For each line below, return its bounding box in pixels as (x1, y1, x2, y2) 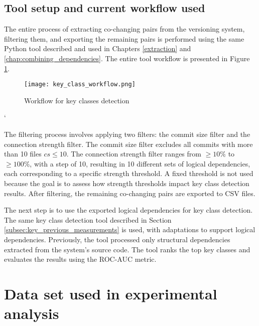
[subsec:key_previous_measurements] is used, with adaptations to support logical (4, 224, 255, 235)
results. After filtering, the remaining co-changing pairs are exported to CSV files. (4, 188, 255, 198)
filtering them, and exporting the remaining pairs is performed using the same (4, 33, 244, 44)
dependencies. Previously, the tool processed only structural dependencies (4, 234, 230, 244)
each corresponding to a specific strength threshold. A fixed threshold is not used (4, 168, 253, 179)
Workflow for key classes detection (24, 95, 129, 105)
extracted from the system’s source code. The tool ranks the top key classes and (4, 244, 250, 254)
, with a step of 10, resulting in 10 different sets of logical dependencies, (30, 158, 250, 169)
